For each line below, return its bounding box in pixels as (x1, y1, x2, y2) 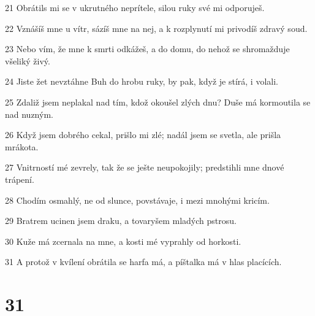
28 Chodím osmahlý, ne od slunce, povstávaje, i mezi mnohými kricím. (5, 193, 270, 206)
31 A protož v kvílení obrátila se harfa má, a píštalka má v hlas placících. (5, 255, 282, 268)
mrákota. (5, 140, 39, 153)
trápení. (5, 172, 34, 185)
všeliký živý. (5, 54, 50, 67)
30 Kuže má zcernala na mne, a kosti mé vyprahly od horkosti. (5, 234, 241, 247)
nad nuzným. (5, 107, 53, 120)
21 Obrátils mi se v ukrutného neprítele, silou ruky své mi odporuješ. (5, 1, 265, 13)
